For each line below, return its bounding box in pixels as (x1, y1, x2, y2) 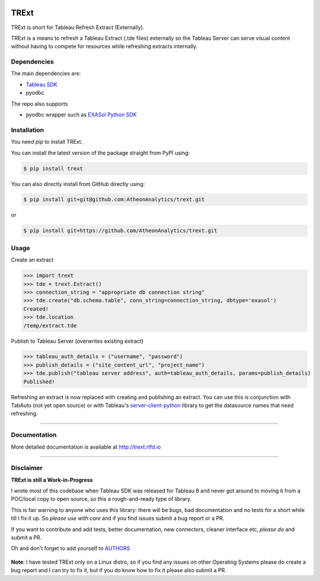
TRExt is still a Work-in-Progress (11, 476, 93, 484)
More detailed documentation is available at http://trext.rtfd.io (11, 443, 161, 450)
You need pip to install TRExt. (11, 138, 83, 146)
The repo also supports (11, 100, 68, 107)
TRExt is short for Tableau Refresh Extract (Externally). (11, 24, 145, 31)
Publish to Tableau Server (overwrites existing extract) (11, 337, 144, 345)
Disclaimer (11, 464, 43, 472)
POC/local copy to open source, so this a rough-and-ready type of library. (11, 495, 192, 503)
